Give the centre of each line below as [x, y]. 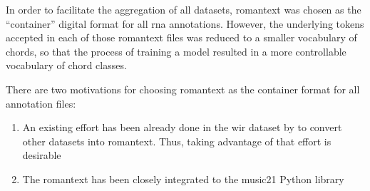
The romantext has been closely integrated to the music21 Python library [183, 179]
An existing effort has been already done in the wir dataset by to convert [182, 127]
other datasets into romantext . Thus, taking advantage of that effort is [177, 141]
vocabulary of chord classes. [66, 65]
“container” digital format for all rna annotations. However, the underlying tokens [185, 23]
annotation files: [41, 103]
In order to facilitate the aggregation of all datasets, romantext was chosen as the [184, 9]
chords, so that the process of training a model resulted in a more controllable [176, 51]
